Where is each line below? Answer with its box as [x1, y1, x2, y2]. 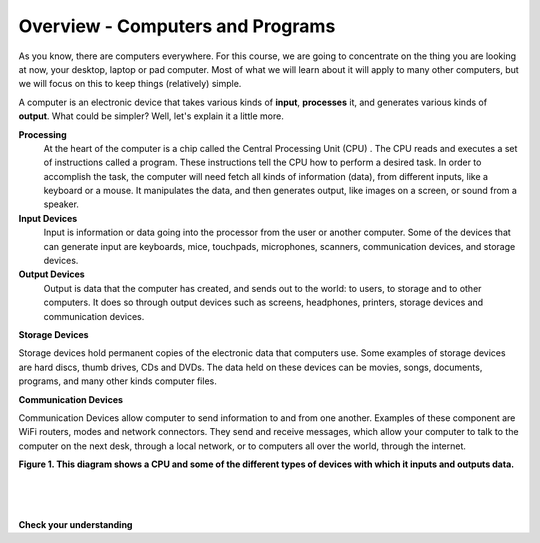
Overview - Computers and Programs [18, 15, 336, 37]
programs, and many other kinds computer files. [18, 375, 217, 387]
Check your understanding [18, 518, 133, 530]
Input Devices [18, 212, 78, 224]
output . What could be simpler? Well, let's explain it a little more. [18, 110, 284, 122]
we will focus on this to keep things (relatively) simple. [18, 78, 242, 90]
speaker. [43, 198, 80, 210]
